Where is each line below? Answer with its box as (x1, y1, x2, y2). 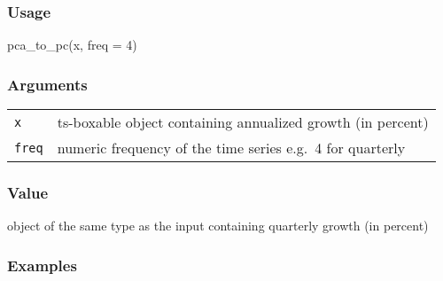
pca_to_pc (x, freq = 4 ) (7, 35, 137, 54)
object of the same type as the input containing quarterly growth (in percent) (7, 216, 429, 235)
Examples (7, 254, 77, 276)
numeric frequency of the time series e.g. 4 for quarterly (57, 137, 406, 159)
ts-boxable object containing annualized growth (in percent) (57, 112, 429, 133)
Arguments (7, 73, 88, 95)
